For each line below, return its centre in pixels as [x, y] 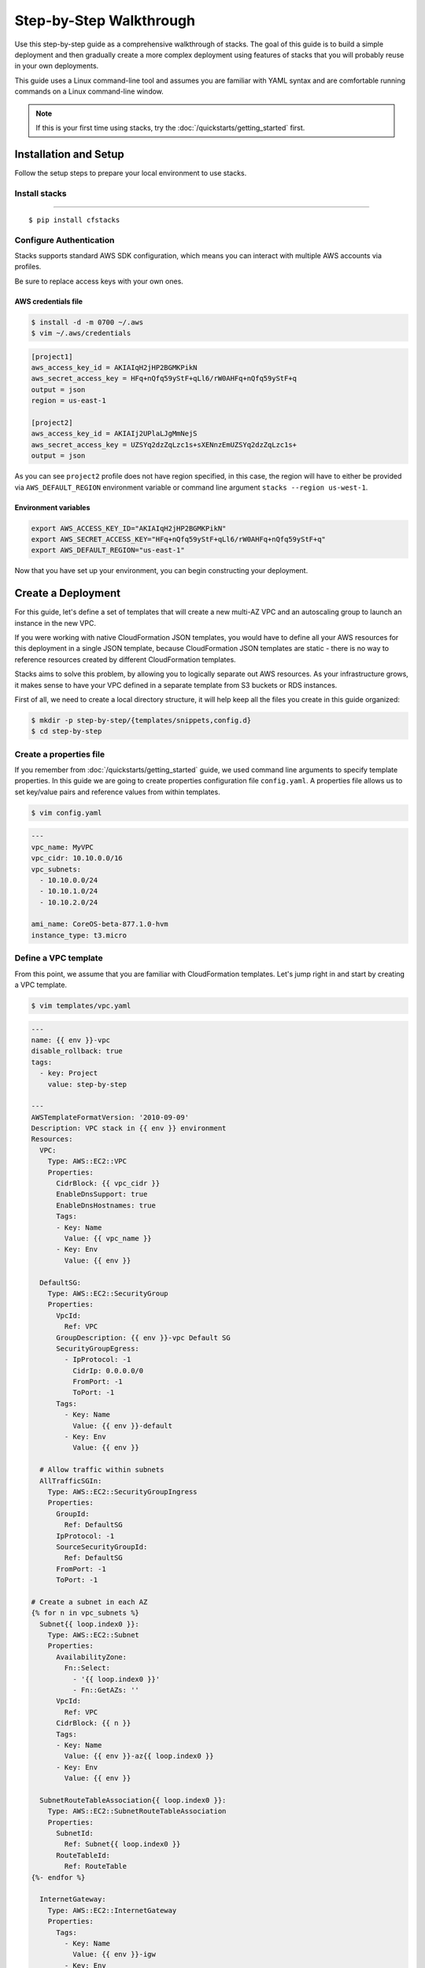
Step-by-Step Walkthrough [105, 20]
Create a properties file [60, 754]
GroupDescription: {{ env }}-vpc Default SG [144, 1337]
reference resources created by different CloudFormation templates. [125, 659]
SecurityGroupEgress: [98, 1348]
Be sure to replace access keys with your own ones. [99, 281]
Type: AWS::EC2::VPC [87, 1162]
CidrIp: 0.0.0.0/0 [108, 1371]
